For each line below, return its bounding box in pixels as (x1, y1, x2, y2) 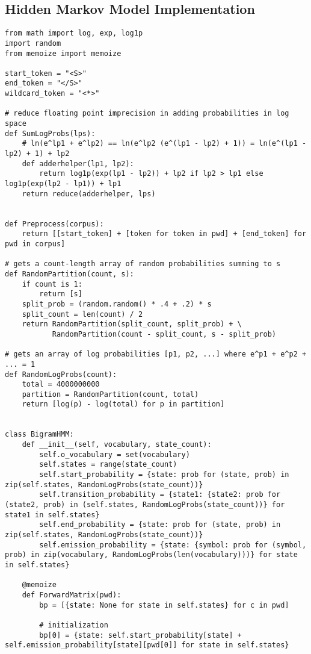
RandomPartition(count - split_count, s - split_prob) (52, 329, 277, 338)
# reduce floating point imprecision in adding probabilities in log (5, 109, 289, 118)
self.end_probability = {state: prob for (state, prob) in (39, 520, 281, 529)
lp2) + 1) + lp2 (5, 149, 70, 158)
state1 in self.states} (5, 510, 100, 519)
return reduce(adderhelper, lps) (22, 189, 156, 198)
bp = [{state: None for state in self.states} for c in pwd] (39, 600, 289, 609)
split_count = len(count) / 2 (22, 310, 143, 319)
